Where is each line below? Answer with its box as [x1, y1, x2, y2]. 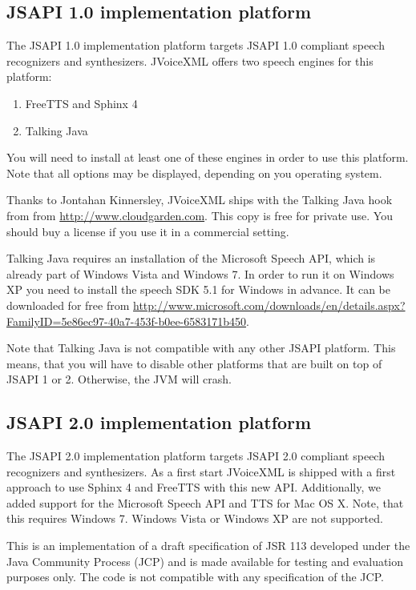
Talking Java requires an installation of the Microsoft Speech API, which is [6, 250, 376, 267]
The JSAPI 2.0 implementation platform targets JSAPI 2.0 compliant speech [6, 448, 385, 464]
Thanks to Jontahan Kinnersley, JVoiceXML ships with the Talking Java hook [6, 191, 393, 208]
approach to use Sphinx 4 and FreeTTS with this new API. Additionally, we [6, 479, 381, 496]
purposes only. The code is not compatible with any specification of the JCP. [6, 568, 384, 585]
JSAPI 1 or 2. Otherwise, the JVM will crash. [6, 371, 232, 387]
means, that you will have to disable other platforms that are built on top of [6, 355, 382, 371]
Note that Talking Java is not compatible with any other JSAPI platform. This [6, 339, 396, 356]
